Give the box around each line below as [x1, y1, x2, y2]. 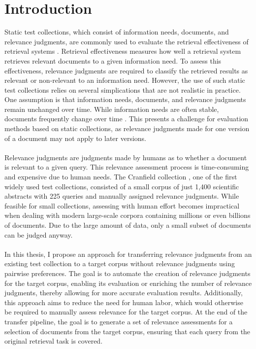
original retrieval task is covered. [4, 336, 103, 346]
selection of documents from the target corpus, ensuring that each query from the [4, 326, 251, 336]
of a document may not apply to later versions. [4, 133, 147, 143]
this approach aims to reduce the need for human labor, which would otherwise [4, 297, 243, 307]
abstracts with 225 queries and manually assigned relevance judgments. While [4, 191, 239, 201]
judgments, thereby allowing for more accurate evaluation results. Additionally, [4, 287, 243, 298]
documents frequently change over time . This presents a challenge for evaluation [4, 113, 249, 124]
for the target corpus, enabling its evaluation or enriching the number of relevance [4, 278, 252, 288]
